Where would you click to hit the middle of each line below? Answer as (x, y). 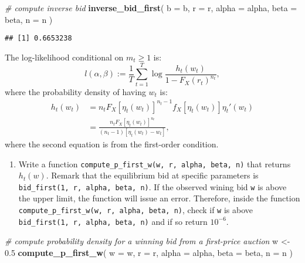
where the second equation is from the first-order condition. (112, 144)
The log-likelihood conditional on (64, 57)
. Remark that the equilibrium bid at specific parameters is (152, 175)
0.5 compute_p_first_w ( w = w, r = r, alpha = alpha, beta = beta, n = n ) (149, 252)
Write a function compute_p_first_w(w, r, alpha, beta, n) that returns (155, 163)
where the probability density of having (75, 91)
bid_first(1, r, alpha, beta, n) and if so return (113, 221)
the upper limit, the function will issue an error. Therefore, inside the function (159, 198)
